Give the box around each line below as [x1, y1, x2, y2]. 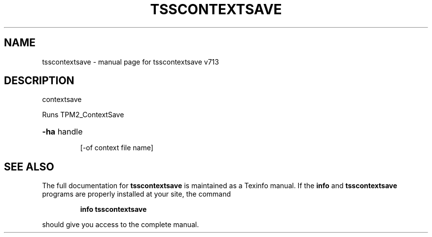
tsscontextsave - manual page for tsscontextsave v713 [42, 57, 219, 66]
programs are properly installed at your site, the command [42, 190, 231, 199]
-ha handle [42, 127, 83, 137]
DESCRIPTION [4, 74, 74, 87]
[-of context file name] [80, 143, 153, 152]
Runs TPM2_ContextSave [42, 110, 124, 119]
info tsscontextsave [80, 205, 147, 214]
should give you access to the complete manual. [42, 220, 199, 229]
